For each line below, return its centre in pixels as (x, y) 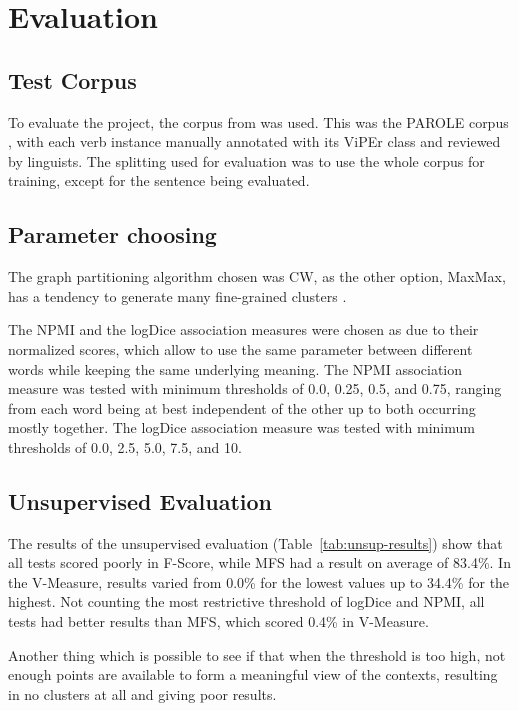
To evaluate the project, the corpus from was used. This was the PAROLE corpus (258, 121)
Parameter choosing (112, 234)
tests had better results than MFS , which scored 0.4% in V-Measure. (218, 621)
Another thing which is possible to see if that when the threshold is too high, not (257, 654)
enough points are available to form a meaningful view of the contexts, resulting (253, 674)
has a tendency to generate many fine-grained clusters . (177, 295)
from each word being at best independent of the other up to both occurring (242, 407)
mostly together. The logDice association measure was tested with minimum (241, 427)
